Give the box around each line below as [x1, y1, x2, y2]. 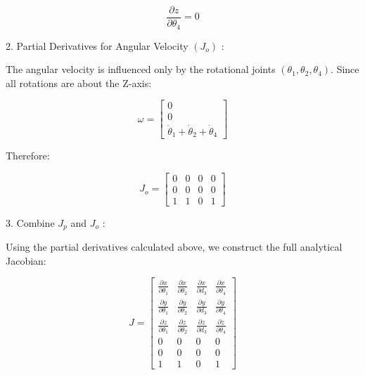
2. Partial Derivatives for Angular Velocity [6, 38, 188, 53]
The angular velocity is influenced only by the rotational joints [6, 62, 276, 77]
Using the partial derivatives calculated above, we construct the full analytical [6, 239, 342, 254]
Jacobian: [6, 253, 46, 268]
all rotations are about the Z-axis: [6, 75, 152, 90]
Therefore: [6, 148, 50, 163]
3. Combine [6, 215, 55, 230]
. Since [331, 62, 359, 77]
